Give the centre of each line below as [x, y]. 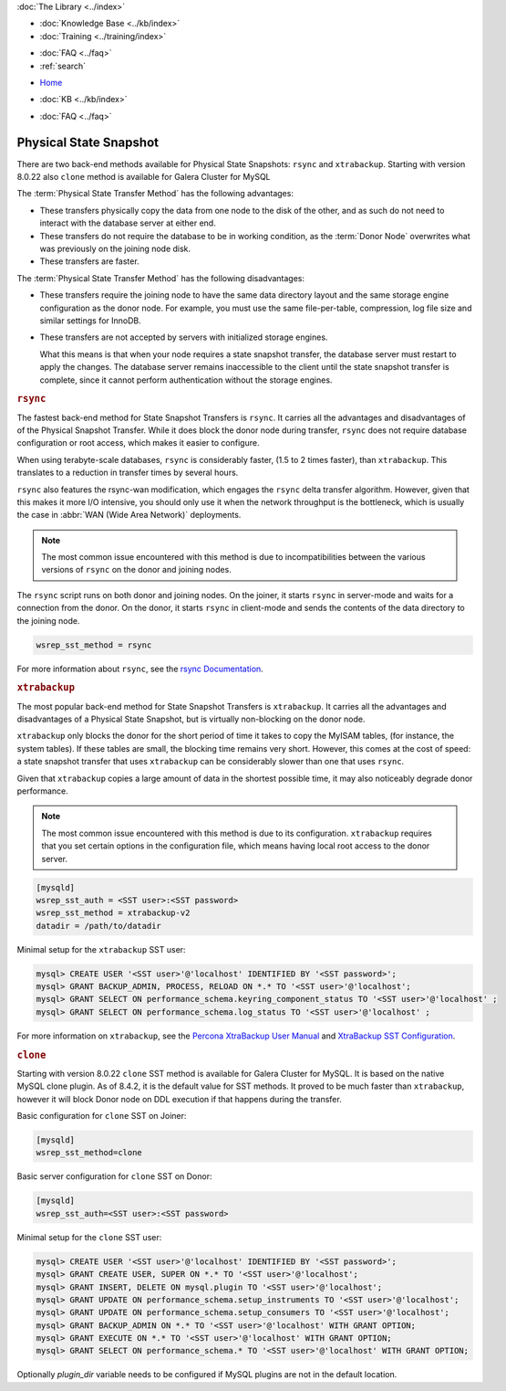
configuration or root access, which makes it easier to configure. [138, 443]
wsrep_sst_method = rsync [94, 645]
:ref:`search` [63, 66]
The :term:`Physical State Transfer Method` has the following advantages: [155, 194]
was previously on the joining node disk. [115, 248]
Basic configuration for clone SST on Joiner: [102, 1116]
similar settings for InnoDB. [90, 321]
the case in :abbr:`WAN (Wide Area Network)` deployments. [129, 515]
